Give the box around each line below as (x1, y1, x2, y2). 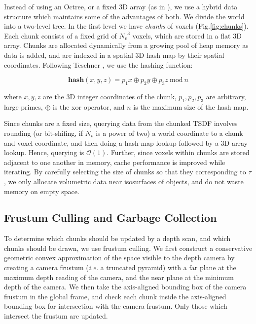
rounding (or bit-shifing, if (4, 127, 83, 138)
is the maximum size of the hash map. (133, 101, 249, 112)
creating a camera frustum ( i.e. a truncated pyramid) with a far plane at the (4, 262, 236, 273)
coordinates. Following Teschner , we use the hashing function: (4, 59, 193, 70)
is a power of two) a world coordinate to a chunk (96, 127, 243, 138)
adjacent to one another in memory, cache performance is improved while (4, 157, 225, 167)
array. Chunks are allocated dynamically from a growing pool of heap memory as (4, 40, 249, 50)
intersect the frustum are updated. (4, 311, 108, 321)
